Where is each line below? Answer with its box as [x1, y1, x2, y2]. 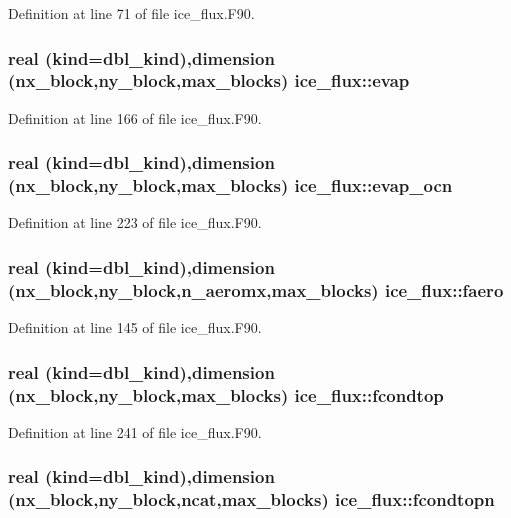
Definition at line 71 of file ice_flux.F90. [8, 3, 255, 23]
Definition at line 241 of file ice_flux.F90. [8, 421, 262, 442]
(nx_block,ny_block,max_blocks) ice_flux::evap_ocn [8, 173, 453, 198]
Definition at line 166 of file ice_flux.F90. [8, 107, 262, 128]
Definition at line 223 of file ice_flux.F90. [8, 212, 262, 233]
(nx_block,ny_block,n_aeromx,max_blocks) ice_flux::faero [8, 277, 504, 302]
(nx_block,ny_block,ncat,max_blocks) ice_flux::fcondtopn [8, 487, 495, 512]
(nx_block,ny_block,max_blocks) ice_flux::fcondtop [8, 382, 444, 407]
